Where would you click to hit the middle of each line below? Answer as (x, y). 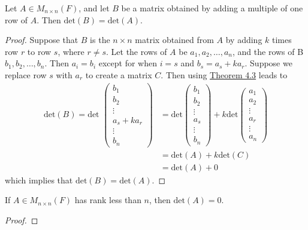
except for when (128, 63)
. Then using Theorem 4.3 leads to (224, 74)
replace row (26, 74)
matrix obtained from (174, 40)
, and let (94, 8)
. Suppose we (268, 63)
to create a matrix (119, 74)
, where (71, 51)
